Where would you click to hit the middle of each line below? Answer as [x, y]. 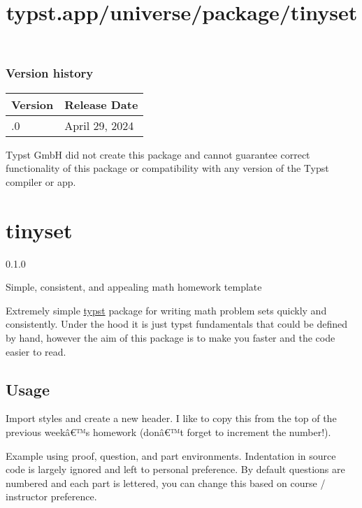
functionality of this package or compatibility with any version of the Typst [167, 168]
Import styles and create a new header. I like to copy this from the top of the [171, 418]
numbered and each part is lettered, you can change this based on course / [166, 482]
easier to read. [36, 351]
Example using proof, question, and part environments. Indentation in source [171, 455]
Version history [50, 73]
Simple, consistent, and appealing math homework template [134, 287]
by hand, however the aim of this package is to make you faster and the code [171, 337]
